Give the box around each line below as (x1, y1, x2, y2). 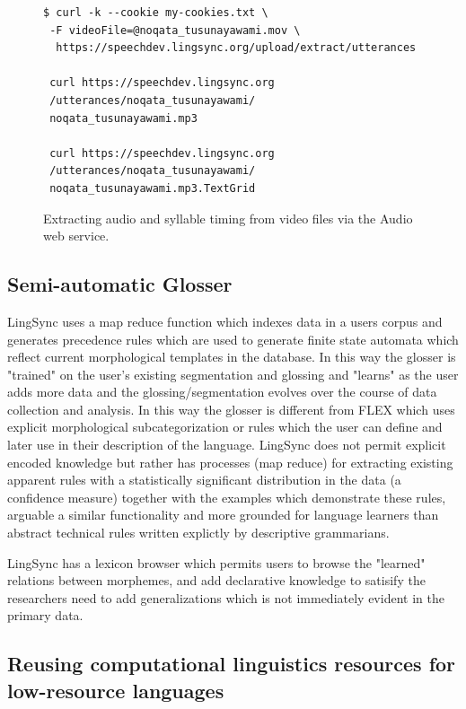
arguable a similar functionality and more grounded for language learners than (7, 505, 439, 524)
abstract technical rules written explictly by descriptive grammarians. (7, 523, 390, 542)
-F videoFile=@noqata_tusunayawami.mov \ (49, 23, 301, 37)
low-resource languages (7, 676, 224, 704)
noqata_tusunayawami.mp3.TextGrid (49, 181, 256, 195)
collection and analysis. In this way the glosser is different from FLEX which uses (7, 399, 455, 418)
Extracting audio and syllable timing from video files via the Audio (43, 208, 413, 227)
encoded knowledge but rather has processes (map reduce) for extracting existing (7, 452, 453, 471)
